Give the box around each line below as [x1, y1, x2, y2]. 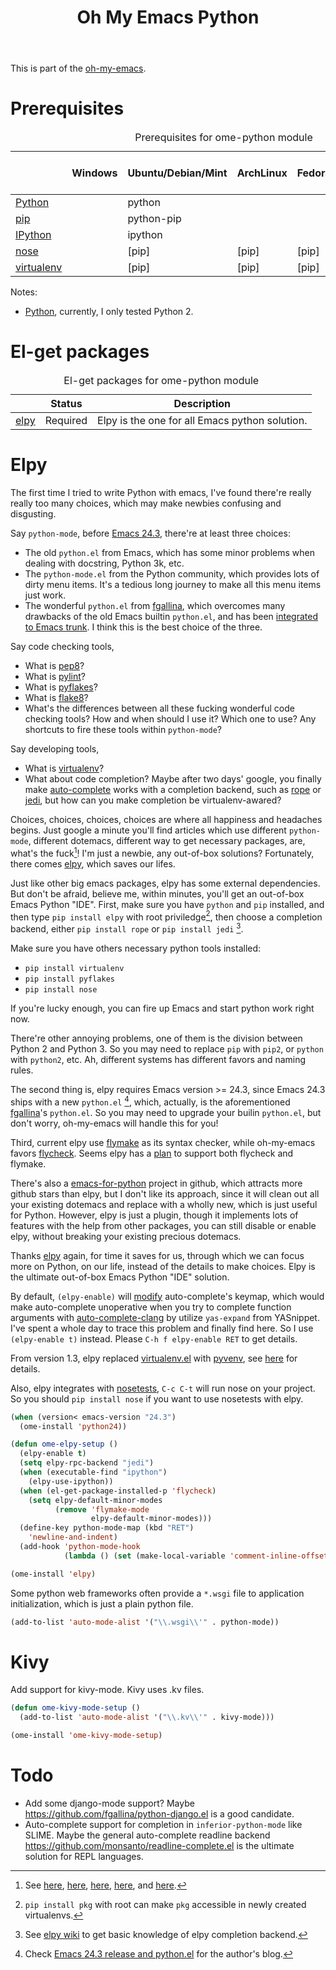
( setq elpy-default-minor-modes [28, 1495, 163, 1505]
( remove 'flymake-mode [54, 1504, 150, 1515]
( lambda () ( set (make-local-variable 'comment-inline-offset [63, 1551, 329, 1561]
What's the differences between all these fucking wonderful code [24, 702, 295, 714]
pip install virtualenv [24, 963, 125, 973]
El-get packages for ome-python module [63, 374, 260, 388]
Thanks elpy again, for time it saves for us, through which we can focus [10, 1249, 305, 1261]
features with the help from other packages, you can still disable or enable [10, 1219, 317, 1231]
